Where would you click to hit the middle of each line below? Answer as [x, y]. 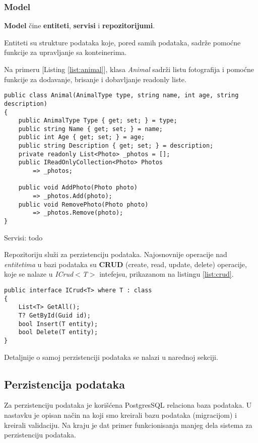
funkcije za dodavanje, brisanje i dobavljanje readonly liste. [95, 79]
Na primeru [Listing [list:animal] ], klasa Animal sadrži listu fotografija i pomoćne [129, 69]
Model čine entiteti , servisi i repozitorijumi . [80, 25]
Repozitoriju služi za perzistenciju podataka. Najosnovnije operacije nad [116, 254]
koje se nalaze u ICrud [39, 274]
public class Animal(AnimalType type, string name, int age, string [121, 96]
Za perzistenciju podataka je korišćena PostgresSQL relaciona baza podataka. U [128, 405]
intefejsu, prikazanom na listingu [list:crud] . [167, 274]
